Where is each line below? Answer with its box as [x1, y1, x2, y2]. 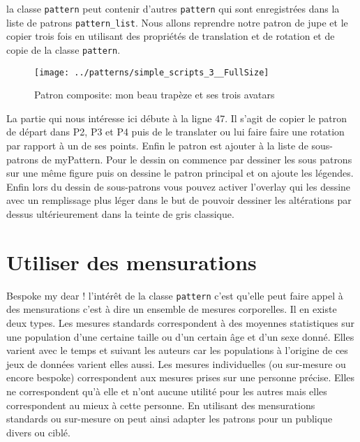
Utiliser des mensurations [6, 247, 257, 276]
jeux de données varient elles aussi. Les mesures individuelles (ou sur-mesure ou [6, 356, 346, 371]
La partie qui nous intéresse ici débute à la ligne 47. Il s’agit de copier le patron [6, 110, 347, 125]
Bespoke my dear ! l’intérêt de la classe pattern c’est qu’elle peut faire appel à [6, 288, 343, 302]
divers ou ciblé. [6, 425, 70, 439]
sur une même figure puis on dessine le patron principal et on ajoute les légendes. [6, 165, 354, 180]
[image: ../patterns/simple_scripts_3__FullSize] [34, 67, 269, 78]
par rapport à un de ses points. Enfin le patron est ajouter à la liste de [6, 138, 308, 152]
